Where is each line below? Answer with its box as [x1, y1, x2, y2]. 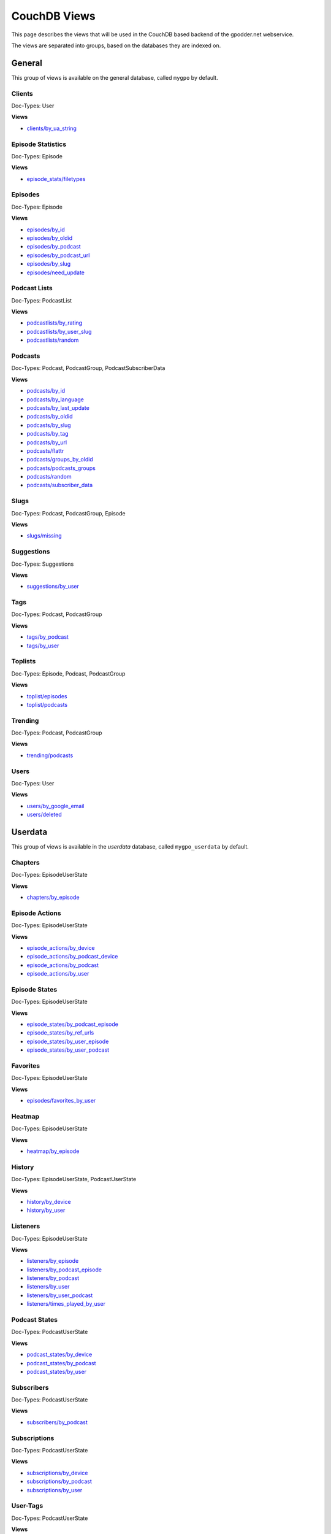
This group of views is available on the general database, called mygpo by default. [11, 74, 218, 81]
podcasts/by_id [26, 387, 66, 395]
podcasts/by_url [26, 439, 67, 446]
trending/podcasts [26, 752, 74, 759]
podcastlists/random [26, 336, 79, 344]
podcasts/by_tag [26, 430, 69, 437]
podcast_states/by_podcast [26, 1359, 96, 1366]
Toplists [11, 657, 36, 666]
